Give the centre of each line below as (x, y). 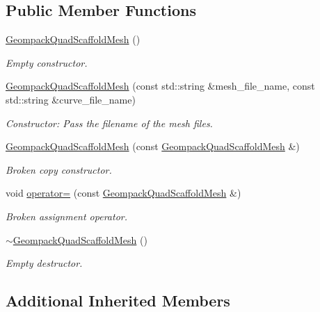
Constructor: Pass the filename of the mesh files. (109, 123)
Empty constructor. (47, 62)
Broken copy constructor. (59, 169)
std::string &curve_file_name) (71, 99)
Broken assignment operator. (66, 216)
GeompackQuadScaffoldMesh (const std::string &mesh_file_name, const (160, 86)
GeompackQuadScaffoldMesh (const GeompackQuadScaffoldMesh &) (153, 146)
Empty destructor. (44, 263)
